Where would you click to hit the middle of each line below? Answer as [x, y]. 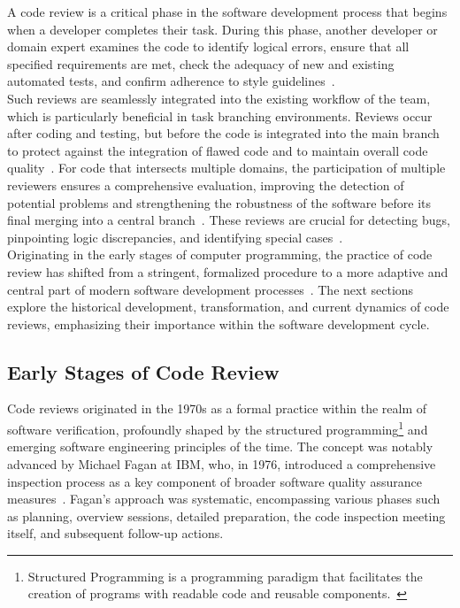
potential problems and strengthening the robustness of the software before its [219, 202]
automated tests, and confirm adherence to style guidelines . [171, 81]
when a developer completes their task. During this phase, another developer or [222, 29]
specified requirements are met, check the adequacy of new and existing [201, 63]
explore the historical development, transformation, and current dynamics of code [228, 307]
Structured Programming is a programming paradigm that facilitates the [225, 576]
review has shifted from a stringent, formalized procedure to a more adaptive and [228, 271]
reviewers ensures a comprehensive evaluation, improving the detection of [206, 185]
